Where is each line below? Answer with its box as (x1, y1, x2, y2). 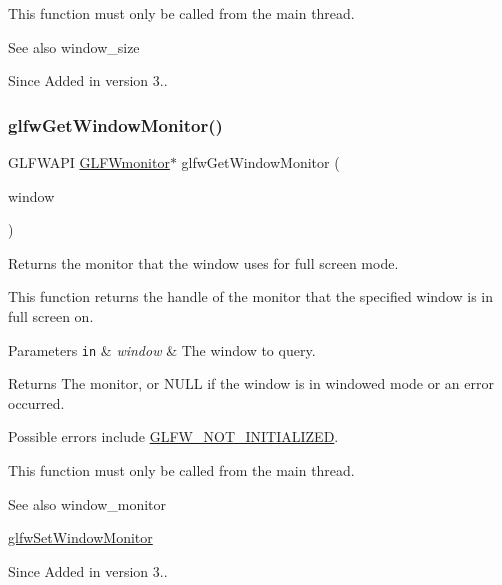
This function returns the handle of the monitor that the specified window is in (8, 286, 494, 307)
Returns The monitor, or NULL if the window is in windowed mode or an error (8, 373, 494, 394)
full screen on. (8, 305, 94, 326)
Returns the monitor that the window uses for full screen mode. (8, 252, 399, 273)
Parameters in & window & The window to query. (8, 339, 316, 360)
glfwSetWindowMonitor (8, 527, 153, 548)
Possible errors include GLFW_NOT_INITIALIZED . (8, 426, 339, 447)
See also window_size (8, 36, 140, 57)
